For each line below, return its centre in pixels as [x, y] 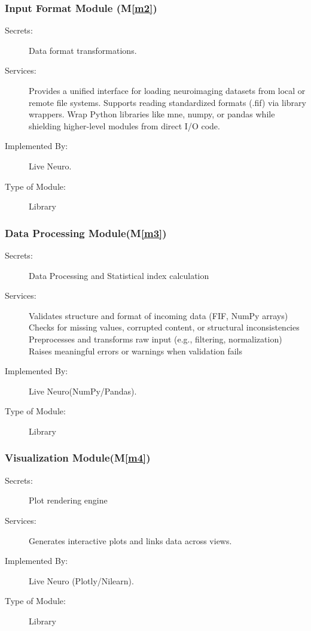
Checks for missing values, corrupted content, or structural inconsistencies [164, 327]
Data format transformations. [83, 50]
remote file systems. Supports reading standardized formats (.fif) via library [167, 102]
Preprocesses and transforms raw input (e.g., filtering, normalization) [155, 339]
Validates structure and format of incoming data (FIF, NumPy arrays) [158, 315]
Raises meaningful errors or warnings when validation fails [136, 351]
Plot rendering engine [68, 500]
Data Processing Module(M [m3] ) [86, 233]
